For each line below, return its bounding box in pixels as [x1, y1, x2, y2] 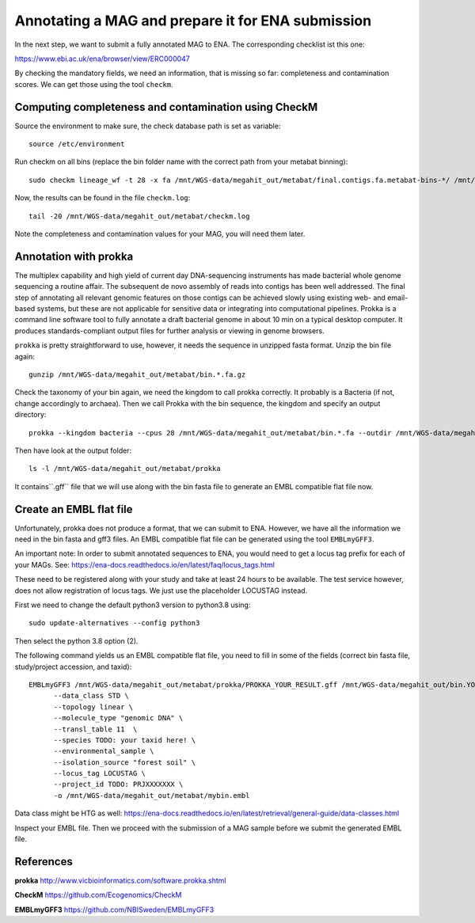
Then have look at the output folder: [14, 446, 132, 455]
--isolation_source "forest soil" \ [53, 758, 196, 767]
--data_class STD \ [53, 691, 130, 701]
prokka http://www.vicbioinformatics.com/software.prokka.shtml [14, 876, 226, 885]
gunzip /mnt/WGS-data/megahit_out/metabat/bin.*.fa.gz [28, 370, 246, 379]
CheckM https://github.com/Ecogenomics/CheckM [14, 891, 182, 900]
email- [386, 293, 408, 302]
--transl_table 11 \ [53, 724, 138, 734]
